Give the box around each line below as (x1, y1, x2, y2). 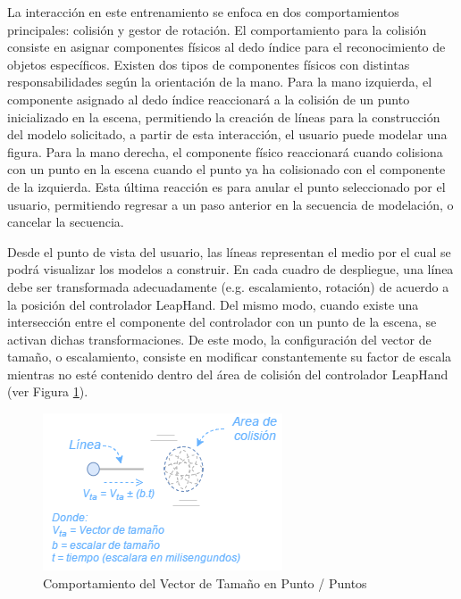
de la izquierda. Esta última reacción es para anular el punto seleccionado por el (7, 177, 446, 196)
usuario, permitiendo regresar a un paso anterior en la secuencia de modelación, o (7, 195, 454, 213)
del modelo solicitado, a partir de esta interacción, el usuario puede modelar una (7, 125, 448, 144)
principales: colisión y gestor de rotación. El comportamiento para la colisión (7, 20, 427, 38)
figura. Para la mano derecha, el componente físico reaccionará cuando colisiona (7, 142, 443, 161)
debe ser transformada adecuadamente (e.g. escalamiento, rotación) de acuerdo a (7, 277, 449, 295)
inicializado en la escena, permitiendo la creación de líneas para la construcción (7, 107, 440, 126)
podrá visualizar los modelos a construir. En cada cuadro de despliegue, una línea (7, 260, 454, 279)
